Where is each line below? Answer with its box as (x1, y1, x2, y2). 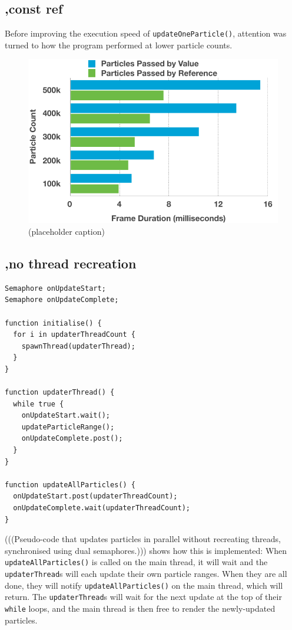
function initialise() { (5, 319, 102, 327)
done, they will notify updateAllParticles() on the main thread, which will (5, 579, 283, 591)
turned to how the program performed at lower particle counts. (5, 38, 233, 51)
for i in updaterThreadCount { (13, 330, 135, 339)
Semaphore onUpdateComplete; (5, 296, 119, 304)
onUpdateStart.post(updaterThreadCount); (13, 492, 178, 501)
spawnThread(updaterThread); (21, 342, 135, 350)
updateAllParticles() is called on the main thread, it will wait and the (5, 556, 268, 568)
